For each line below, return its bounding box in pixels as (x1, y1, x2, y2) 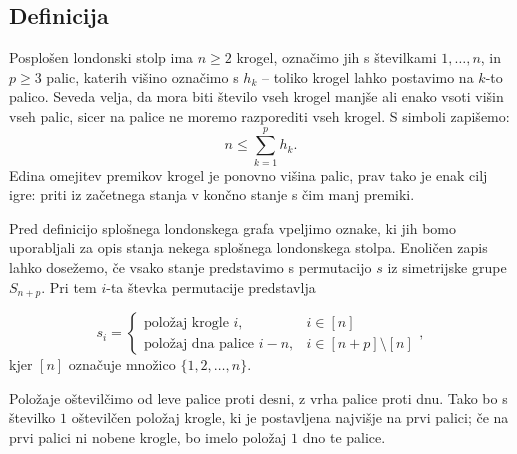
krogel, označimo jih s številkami (236, 47, 437, 68)
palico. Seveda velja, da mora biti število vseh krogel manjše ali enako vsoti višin (9, 86, 504, 107)
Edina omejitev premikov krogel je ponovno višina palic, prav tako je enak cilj (9, 164, 488, 185)
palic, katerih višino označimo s (46, 66, 239, 87)
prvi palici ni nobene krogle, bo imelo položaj (9, 426, 287, 447)
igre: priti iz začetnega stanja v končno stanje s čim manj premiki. (9, 184, 415, 205)
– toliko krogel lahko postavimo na (261, 66, 474, 87)
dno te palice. (302, 426, 386, 447)
